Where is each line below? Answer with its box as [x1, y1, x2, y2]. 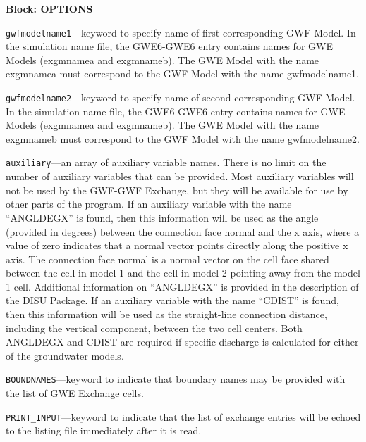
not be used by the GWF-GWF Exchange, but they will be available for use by [6, 182, 348, 197]
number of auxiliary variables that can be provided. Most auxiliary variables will [6, 169, 354, 184]
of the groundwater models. [6, 348, 124, 362]
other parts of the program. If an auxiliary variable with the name [6, 196, 292, 211]
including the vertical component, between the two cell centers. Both [6, 320, 303, 335]
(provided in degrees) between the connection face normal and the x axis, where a [6, 224, 360, 239]
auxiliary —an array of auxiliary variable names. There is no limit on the [6, 155, 327, 170]
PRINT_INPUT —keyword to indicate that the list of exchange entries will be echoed [6, 409, 361, 424]
